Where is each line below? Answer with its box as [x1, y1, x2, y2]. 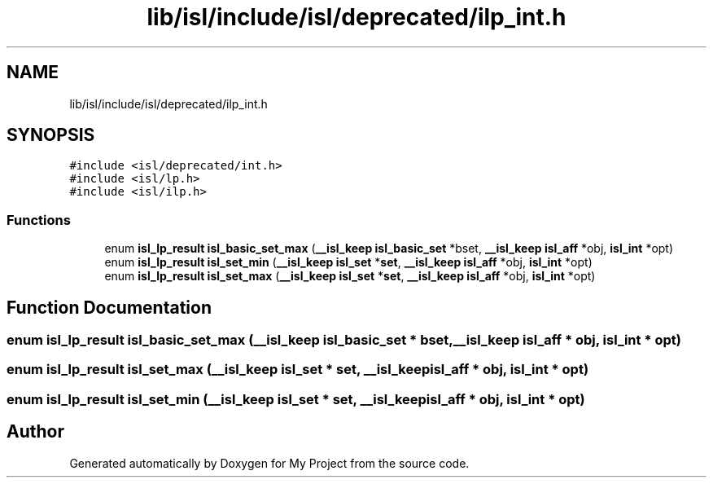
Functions [7, 211, 71, 228]
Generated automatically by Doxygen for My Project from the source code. [69, 455, 470, 470]
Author [7, 421, 64, 442]
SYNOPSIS [7, 125, 95, 146]
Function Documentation [7, 297, 212, 318]
